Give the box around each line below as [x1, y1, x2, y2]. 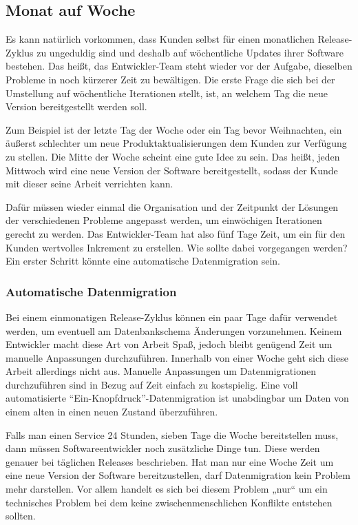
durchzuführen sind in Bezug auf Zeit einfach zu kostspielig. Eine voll [6, 377, 298, 391]
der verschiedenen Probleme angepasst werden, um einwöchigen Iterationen [6, 213, 322, 227]
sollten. [6, 508, 36, 523]
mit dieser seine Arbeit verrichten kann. [6, 176, 173, 191]
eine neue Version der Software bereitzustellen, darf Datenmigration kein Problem [6, 468, 350, 482]
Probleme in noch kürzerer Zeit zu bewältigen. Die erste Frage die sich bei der [6, 72, 335, 86]
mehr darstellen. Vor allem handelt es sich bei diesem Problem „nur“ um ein [6, 482, 328, 496]
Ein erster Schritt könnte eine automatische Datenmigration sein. [6, 254, 280, 268]
